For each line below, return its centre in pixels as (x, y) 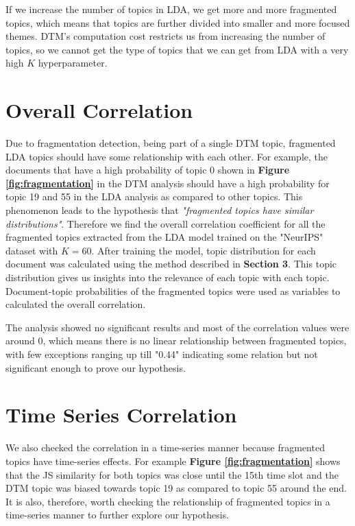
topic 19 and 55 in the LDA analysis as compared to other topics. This (154, 196)
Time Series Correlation (121, 415)
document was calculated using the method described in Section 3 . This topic (171, 264)
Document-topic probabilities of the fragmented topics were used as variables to (173, 290)
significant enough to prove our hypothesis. (96, 367)
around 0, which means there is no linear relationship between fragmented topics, (176, 340)
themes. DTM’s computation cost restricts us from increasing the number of (166, 36)
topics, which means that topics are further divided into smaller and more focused (178, 22)
